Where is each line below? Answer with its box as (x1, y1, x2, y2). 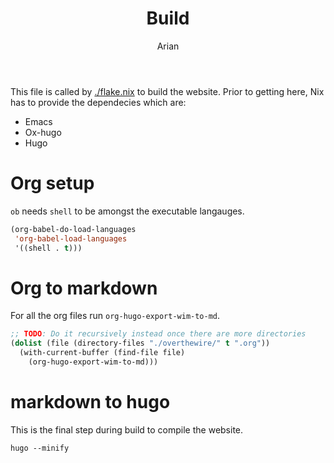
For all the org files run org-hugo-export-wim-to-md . (10, 310, 221, 322)
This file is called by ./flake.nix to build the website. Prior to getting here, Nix (10, 85, 325, 97)
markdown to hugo (10, 391, 171, 414)
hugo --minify (10, 443, 70, 453)
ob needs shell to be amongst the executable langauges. (10, 205, 245, 217)
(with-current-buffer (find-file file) (19, 348, 186, 358)
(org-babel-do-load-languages (10, 224, 137, 234)
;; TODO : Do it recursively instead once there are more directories (10, 329, 307, 339)
